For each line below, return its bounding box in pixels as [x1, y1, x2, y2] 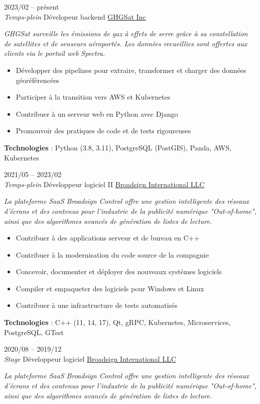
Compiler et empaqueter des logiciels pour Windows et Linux [16, 283, 204, 293]
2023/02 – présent [4, 2, 59, 12]
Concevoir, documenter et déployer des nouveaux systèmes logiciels [16, 266, 222, 277]
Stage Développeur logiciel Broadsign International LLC [4, 353, 176, 364]
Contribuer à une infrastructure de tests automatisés [16, 300, 178, 310]
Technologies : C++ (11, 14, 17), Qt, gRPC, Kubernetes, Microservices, [4, 317, 231, 328]
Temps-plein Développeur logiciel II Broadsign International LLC [4, 179, 205, 189]
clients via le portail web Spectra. [4, 48, 105, 58]
